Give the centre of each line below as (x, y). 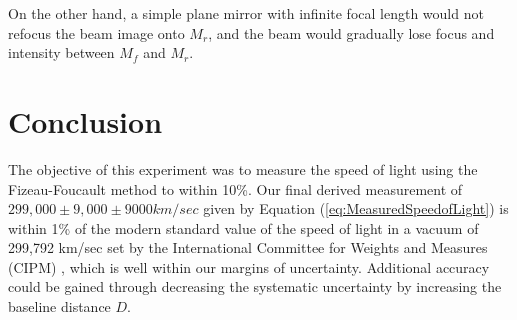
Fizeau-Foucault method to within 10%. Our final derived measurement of (235, 188)
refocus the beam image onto (96, 32)
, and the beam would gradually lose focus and (351, 32)
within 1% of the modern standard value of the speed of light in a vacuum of (243, 227)
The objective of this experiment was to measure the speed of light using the (243, 168)
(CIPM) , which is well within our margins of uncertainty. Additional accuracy (249, 266)
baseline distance (59, 306)
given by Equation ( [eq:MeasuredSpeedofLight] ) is (356, 208)
